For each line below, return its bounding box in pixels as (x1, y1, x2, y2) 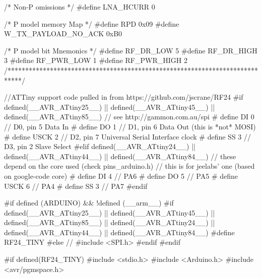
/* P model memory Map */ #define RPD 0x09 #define (4, 18, 179, 29)
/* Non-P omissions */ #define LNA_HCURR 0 (4, 2, 155, 12)
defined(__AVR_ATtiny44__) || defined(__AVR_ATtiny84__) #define (4, 227, 235, 237)
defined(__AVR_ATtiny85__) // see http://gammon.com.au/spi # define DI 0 (4, 111, 254, 122)
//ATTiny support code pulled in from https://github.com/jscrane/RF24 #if (4, 92, 243, 102)
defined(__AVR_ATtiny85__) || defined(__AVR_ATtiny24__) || (4, 217, 215, 228)
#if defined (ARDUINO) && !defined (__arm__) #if (4, 197, 174, 208)
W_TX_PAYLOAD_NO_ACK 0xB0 (4, 28, 122, 39)
